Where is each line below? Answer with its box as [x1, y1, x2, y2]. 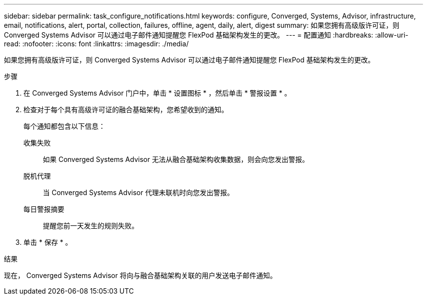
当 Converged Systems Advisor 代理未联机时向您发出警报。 [43, 188, 234, 197]
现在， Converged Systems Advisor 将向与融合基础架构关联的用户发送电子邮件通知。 [4, 271, 277, 279]
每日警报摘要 [23, 205, 64, 213]
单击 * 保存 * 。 [23, 238, 72, 246]
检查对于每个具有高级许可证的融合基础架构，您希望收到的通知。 [23, 105, 228, 114]
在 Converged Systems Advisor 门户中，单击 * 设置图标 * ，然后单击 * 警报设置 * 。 [23, 89, 291, 97]
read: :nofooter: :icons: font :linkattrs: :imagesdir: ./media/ [4, 40, 189, 48]
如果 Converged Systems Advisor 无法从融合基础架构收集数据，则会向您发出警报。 [43, 155, 309, 163]
